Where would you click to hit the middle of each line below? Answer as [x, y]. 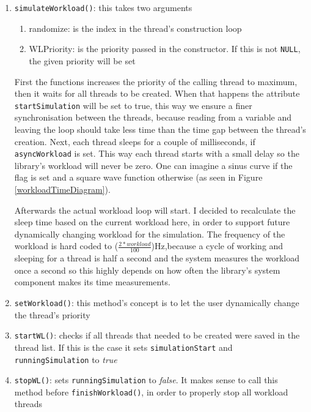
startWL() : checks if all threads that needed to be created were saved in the [157, 335]
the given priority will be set [82, 60]
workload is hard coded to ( [66, 246]
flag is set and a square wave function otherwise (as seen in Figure [138, 177]
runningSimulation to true [66, 359]
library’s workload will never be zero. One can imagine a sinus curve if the [153, 165]
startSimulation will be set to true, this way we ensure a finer [133, 105]
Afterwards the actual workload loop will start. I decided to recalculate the [155, 210]
